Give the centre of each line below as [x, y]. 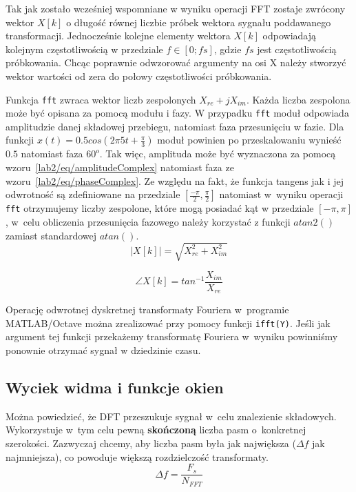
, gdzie [228, 49]
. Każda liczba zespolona [298, 99]
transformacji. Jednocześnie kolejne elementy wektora [118, 36]
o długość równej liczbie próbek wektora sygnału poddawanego [199, 22]
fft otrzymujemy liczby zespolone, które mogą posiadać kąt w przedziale [160, 208]
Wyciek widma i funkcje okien [115, 387]
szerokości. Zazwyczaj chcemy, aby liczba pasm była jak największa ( [151, 443]
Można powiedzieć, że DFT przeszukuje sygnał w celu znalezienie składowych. [171, 416]
